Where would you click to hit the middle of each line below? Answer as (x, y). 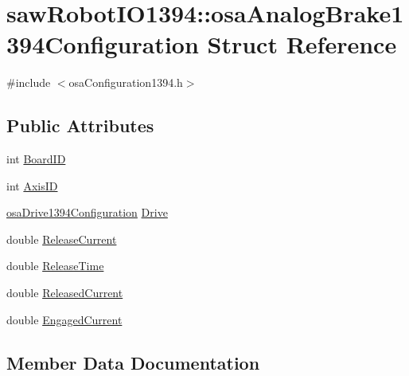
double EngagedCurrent (64, 319)
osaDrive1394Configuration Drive (87, 212)
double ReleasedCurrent (65, 293)
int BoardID (36, 159)
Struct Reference (302, 44)
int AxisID (32, 185)
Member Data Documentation (133, 362)
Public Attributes (80, 125)
